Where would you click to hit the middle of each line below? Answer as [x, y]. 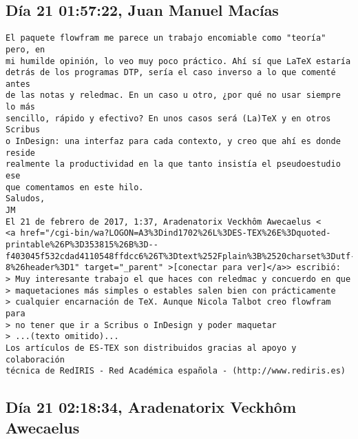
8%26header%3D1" [43, 268]
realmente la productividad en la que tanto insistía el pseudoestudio [173, 164]
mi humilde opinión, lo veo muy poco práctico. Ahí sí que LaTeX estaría [178, 61]
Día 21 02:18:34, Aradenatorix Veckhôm [151, 407]
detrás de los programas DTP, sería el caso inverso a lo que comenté [171, 73]
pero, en [25, 49]
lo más [20, 107]
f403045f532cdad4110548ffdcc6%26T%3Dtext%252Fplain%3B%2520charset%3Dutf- [181, 256]
